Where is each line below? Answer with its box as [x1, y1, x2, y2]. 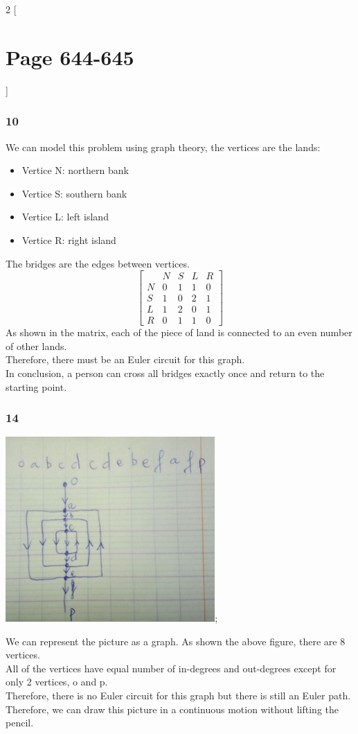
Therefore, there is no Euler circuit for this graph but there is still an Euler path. [6, 688, 351, 703]
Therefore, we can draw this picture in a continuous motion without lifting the [6, 701, 339, 716]
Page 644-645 [6, 42, 134, 71]
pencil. [6, 715, 34, 730]
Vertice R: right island [21, 232, 116, 247]
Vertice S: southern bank [21, 186, 127, 200]
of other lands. [6, 338, 67, 353]
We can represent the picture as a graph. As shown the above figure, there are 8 [6, 633, 346, 648]
